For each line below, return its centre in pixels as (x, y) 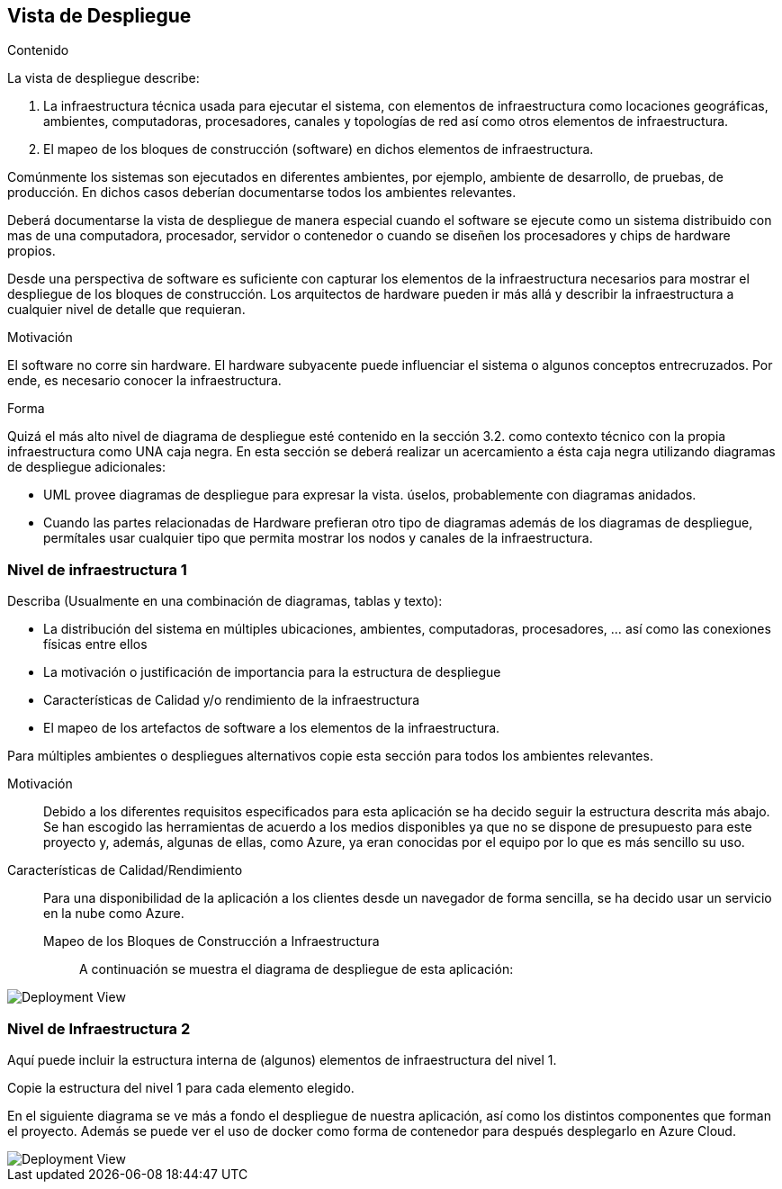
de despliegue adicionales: (86, 467)
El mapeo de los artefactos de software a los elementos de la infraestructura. (272, 728)
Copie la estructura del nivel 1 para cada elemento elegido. (181, 1087)
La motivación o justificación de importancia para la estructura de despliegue (272, 672)
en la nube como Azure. (114, 914)
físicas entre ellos (95, 644)
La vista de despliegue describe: (103, 78)
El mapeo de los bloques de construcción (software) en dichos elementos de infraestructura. (319, 149)
